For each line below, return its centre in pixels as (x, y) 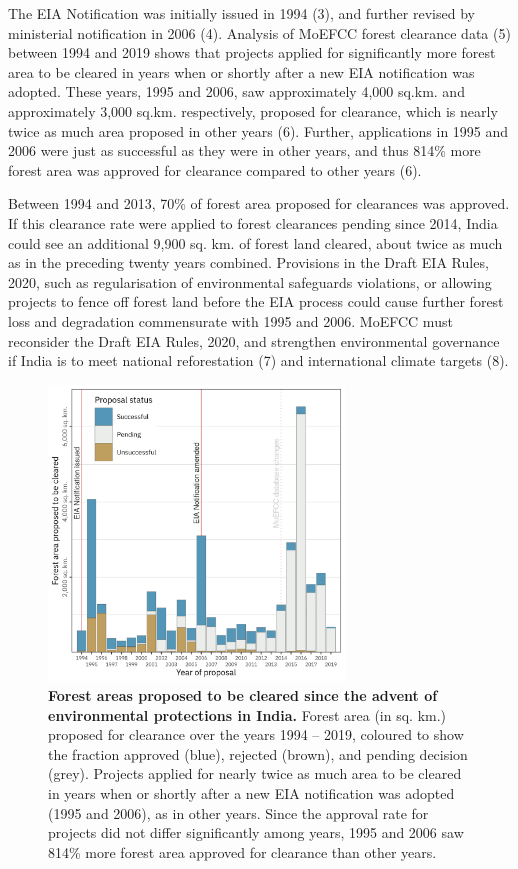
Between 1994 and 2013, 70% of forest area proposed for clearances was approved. (259, 203)
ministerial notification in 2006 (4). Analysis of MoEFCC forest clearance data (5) (259, 32)
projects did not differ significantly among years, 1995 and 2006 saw (256, 832)
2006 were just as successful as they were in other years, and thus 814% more (244, 150)
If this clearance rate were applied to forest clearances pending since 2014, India (253, 222)
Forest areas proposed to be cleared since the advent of (243, 695)
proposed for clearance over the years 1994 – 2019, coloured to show (256, 734)
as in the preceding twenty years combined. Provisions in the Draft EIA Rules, (248, 262)
